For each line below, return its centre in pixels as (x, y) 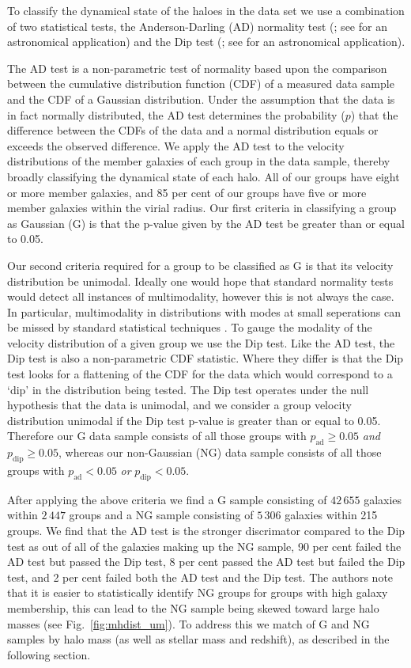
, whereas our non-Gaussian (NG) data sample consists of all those (220, 452)
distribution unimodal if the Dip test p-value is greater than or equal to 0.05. (194, 420)
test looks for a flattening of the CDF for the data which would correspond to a (200, 374)
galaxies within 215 (331, 515)
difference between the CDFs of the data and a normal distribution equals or (193, 130)
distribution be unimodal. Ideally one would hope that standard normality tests (200, 281)
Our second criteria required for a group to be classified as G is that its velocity (200, 265)
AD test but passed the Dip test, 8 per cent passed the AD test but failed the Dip (206, 562)
